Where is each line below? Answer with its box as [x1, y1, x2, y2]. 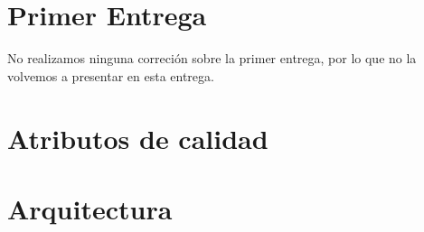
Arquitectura [7, 190, 173, 227]
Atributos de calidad [7, 119, 269, 156]
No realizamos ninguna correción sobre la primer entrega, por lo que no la [7, 49, 417, 68]
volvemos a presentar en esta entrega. [7, 66, 214, 85]
